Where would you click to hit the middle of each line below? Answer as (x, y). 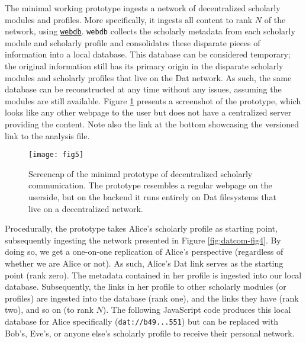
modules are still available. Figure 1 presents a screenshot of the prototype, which (153, 100)
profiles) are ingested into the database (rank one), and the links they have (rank (152, 298)
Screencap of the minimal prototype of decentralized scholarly (141, 173)
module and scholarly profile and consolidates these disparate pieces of (133, 42)
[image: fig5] (56, 155)
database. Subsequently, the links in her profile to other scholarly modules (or (146, 286)
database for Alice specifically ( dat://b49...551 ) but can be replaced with (141, 321)
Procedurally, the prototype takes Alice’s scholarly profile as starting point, (141, 228)
